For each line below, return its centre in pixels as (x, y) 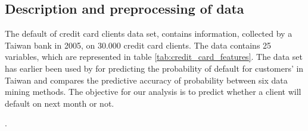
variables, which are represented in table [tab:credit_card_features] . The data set (154, 57)
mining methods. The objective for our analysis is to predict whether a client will (153, 92)
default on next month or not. (60, 103)
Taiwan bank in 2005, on (50, 45)
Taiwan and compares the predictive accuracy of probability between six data (146, 80)
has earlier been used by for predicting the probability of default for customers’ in (154, 68)
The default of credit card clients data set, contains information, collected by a (149, 33)
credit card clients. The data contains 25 (197, 45)
